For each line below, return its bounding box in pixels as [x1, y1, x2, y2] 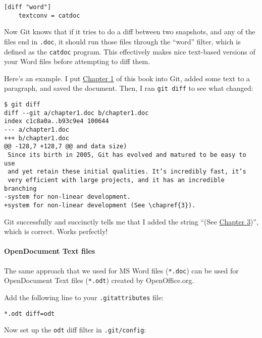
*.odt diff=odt [4, 310, 55, 317]
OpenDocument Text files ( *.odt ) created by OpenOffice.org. [4, 275, 194, 286]
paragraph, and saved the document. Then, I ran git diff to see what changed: [4, 83, 253, 93]
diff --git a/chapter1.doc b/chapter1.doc [4, 109, 149, 117]
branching [4, 185, 37, 192]
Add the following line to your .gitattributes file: [4, 292, 164, 302]
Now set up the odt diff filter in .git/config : [4, 324, 146, 335]
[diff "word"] [4, 4, 51, 11]
